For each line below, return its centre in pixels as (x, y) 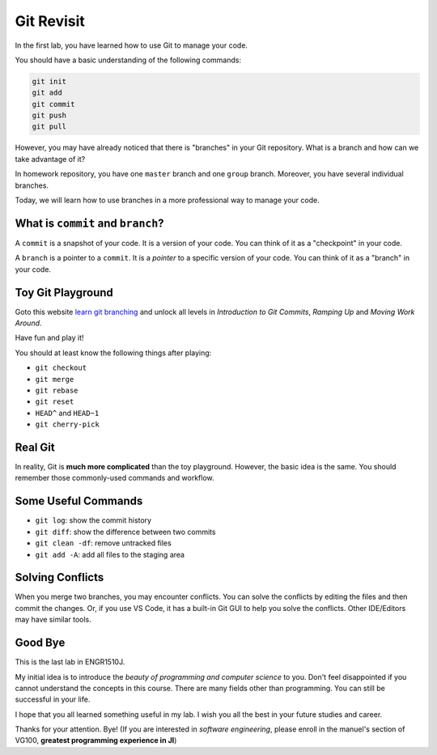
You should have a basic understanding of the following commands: (128, 60)
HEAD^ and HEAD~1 (67, 413)
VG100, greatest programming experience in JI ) (96, 740)
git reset (55, 402)
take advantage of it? (50, 159)
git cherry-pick (68, 424)
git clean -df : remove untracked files (103, 543)
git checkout (61, 368)
